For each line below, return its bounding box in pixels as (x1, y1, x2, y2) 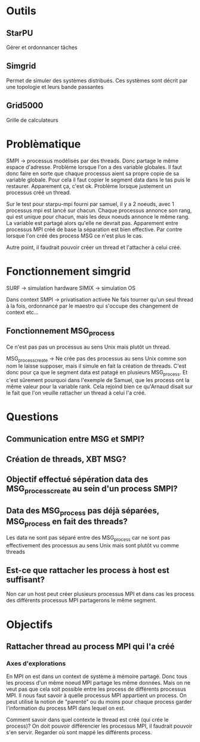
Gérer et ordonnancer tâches (6, 44, 78, 51)
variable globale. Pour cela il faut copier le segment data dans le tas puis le (6, 176, 191, 183)
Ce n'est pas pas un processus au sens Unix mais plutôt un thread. (6, 343, 171, 350)
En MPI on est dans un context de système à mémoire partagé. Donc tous (6, 673, 187, 680)
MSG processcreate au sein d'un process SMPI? (6, 484, 178, 495)
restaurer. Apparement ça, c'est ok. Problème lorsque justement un (6, 182, 171, 189)
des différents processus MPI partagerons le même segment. (6, 597, 157, 604)
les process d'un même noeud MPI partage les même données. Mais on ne (6, 679, 191, 686)
